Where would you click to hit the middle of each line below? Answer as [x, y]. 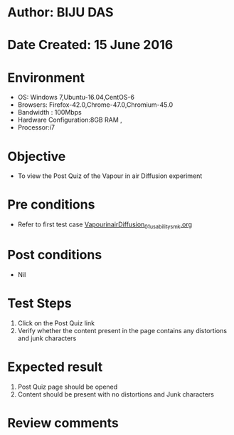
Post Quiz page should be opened [68, 387]
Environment [46, 77]
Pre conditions [51, 205]
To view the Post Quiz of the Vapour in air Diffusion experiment [110, 176]
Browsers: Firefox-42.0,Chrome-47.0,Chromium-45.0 [95, 105]
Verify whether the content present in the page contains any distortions [122, 330]
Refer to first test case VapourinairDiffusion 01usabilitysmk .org [105, 225]
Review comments [63, 423]
